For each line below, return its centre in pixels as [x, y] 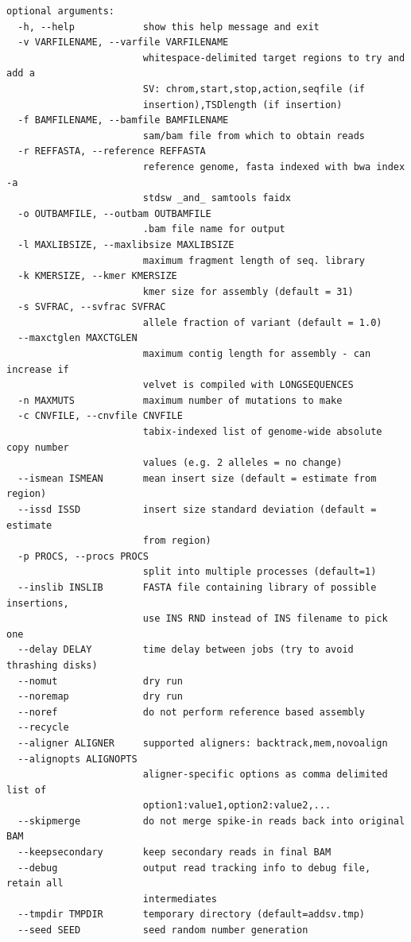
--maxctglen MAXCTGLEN [78, 338]
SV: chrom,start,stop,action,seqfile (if [254, 89]
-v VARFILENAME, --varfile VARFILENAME [123, 43]
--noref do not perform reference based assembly [192, 712]
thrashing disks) [52, 665]
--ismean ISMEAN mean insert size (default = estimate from [197, 478]
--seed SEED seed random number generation [163, 930]
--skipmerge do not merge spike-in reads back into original [211, 821]
